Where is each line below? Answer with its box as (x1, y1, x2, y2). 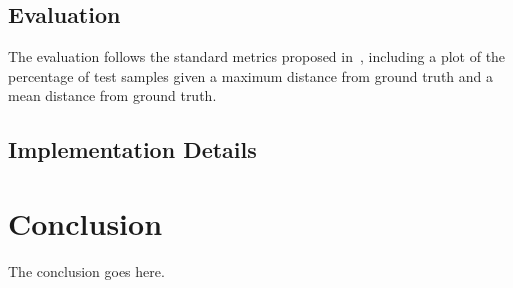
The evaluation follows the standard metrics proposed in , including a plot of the (8, 46, 506, 67)
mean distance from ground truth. (8, 85, 217, 106)
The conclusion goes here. (8, 260, 165, 281)
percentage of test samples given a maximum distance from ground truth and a (8, 65, 494, 86)
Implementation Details (8, 134, 257, 165)
